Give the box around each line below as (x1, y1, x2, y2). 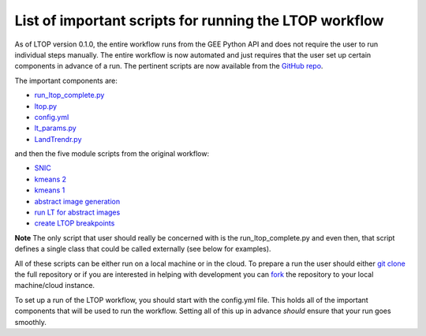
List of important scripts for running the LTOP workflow (14, 12, 384, 29)
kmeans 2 (34, 174, 67, 184)
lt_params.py (34, 123, 77, 133)
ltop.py (34, 101, 58, 110)
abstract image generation (34, 196, 121, 206)
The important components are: (14, 76, 118, 85)
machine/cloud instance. (14, 281, 95, 290)
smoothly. (14, 317, 47, 327)
